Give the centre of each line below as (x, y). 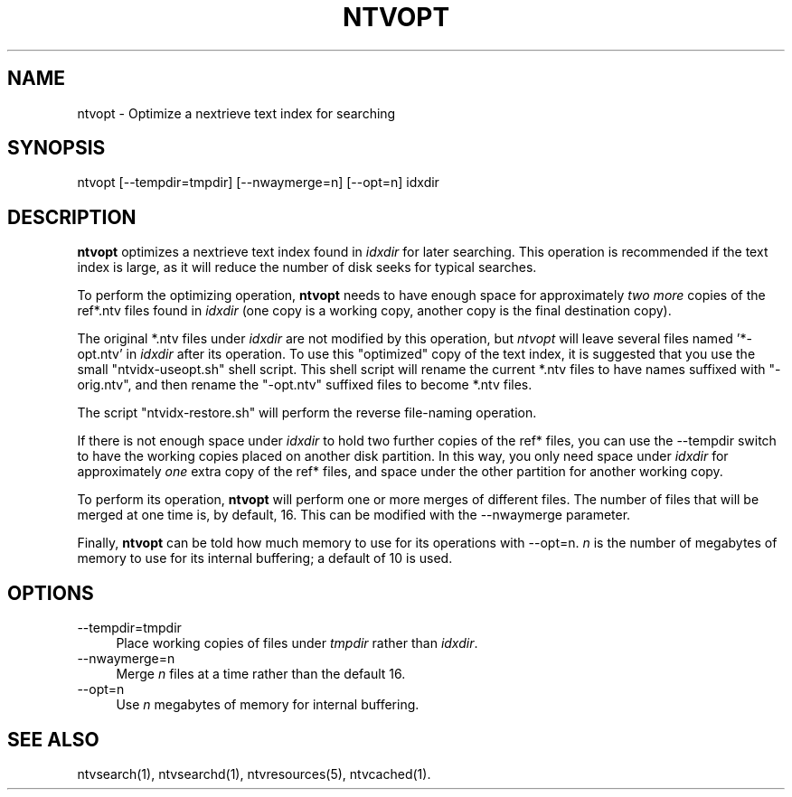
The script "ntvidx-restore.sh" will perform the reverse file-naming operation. (307, 413)
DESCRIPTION (72, 217)
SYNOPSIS (57, 148)
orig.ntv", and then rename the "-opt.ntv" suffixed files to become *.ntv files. (305, 385)
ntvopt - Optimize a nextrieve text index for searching (236, 113)
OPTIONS (51, 593)
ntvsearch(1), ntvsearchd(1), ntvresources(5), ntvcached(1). (254, 774)
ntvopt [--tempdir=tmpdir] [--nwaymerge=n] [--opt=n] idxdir (258, 183)
